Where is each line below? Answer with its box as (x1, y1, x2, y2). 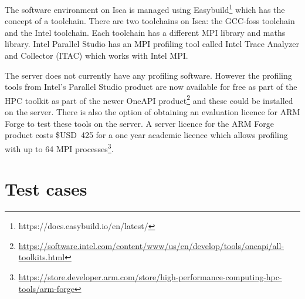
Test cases (5, 177, 87, 201)
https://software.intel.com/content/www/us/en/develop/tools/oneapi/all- (18, 239, 284, 251)
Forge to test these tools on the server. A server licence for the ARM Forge (5, 117, 274, 129)
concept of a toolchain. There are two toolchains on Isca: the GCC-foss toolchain (5, 15, 295, 27)
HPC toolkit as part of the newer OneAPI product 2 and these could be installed (5, 92, 293, 106)
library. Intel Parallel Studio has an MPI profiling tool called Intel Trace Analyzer (5, 38, 300, 50)
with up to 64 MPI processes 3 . (5, 140, 114, 154)
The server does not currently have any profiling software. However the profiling (5, 69, 292, 81)
